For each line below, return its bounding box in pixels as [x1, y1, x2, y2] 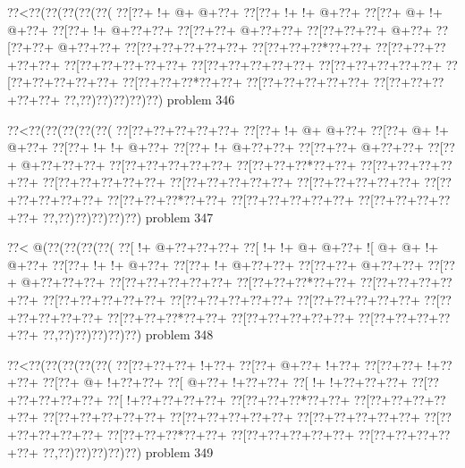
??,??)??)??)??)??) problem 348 [42, 325, 214, 344]
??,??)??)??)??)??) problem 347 [42, 207, 214, 226]
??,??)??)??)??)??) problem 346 [63, 89, 235, 108]
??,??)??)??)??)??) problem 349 [42, 442, 214, 461]
